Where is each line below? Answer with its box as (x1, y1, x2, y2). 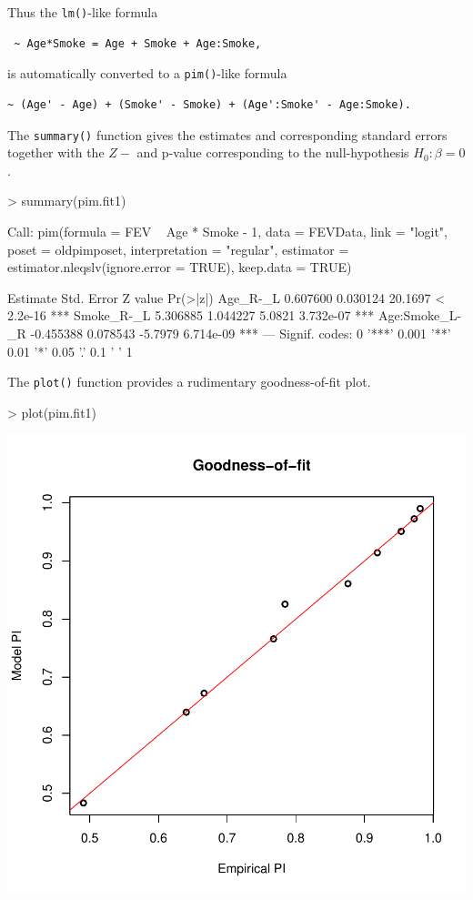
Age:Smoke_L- (377, 306, 462, 325)
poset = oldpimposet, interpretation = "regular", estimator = (7, 239, 349, 258)
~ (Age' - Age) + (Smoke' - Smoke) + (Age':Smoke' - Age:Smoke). (7, 97, 411, 111)
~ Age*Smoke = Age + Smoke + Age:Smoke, (14, 36, 262, 50)
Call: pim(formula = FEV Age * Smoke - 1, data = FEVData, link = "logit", (7, 221, 448, 240)
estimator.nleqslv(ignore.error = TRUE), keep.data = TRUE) (7, 258, 352, 277)
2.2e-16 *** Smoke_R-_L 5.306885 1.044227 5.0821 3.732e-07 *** (7, 306, 375, 325)
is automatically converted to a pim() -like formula (7, 64, 287, 83)
